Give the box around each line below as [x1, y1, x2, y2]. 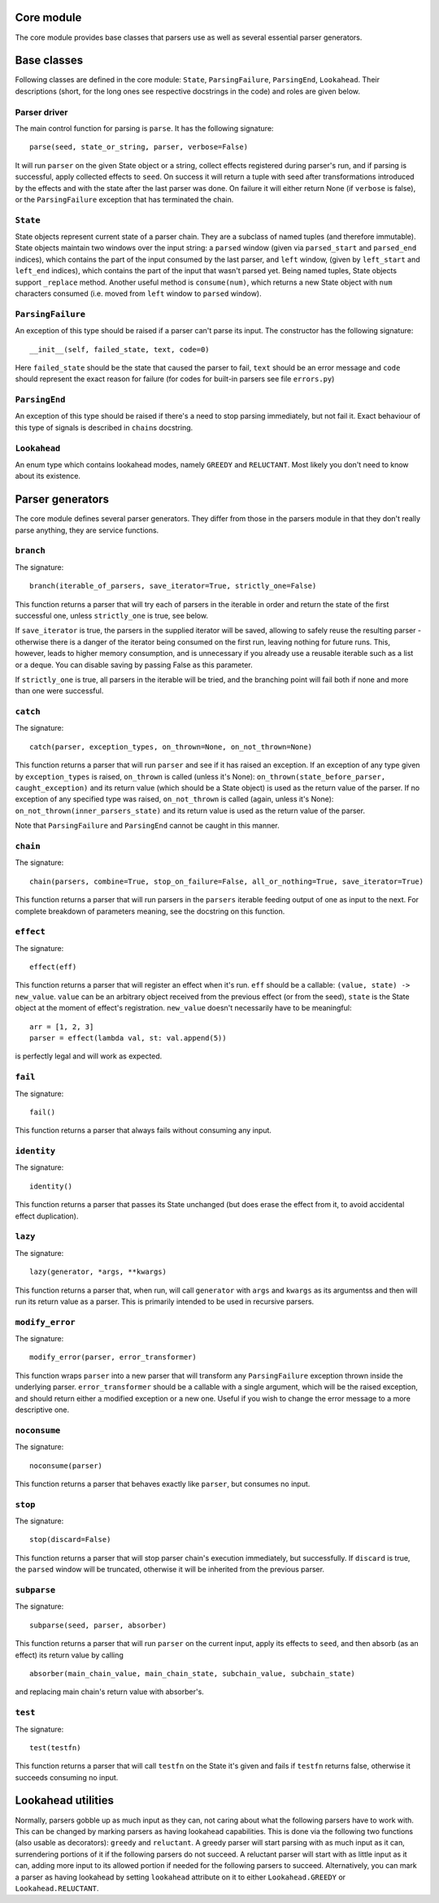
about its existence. [15, 471, 81, 481]
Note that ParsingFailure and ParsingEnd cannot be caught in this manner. [15, 821, 280, 831]
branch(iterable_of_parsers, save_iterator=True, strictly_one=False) [29, 581, 317, 591]
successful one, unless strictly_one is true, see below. [15, 610, 209, 620]
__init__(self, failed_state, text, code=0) [29, 345, 211, 354]
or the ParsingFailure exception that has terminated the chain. [15, 194, 234, 204]
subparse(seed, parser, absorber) [29, 1620, 167, 1630]
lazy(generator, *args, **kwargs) [29, 1267, 167, 1276]
